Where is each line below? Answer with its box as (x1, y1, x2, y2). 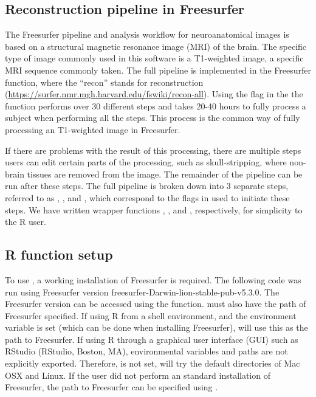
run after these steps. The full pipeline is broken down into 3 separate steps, (5, 179, 289, 192)
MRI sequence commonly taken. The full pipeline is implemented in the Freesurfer (5, 63, 311, 76)
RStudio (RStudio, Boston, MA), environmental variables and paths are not (5, 345, 288, 357)
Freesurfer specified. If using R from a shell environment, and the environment (5, 309, 297, 322)
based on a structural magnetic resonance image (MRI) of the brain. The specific (5, 40, 307, 52)
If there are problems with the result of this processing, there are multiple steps (5, 143, 301, 156)
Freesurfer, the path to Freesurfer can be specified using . (5, 381, 218, 393)
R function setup (5, 245, 113, 264)
